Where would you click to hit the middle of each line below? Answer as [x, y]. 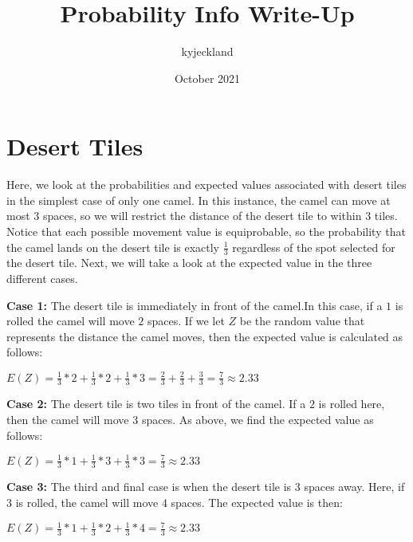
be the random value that [302, 321]
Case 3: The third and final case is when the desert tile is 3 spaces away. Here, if [206, 487]
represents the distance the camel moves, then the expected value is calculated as [205, 336]
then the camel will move [68, 419]
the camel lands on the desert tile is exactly [113, 247]
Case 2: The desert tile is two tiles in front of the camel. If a [156, 404]
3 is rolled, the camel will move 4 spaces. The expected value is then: [175, 503]
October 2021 [207, 78]
